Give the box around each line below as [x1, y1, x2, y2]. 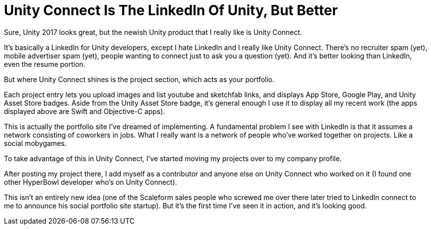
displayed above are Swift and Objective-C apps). [4, 107, 165, 115]
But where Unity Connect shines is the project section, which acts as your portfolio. [4, 75, 275, 84]
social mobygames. [4, 139, 67, 147]
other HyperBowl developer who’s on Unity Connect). [4, 177, 177, 186]
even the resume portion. [4, 59, 86, 68]
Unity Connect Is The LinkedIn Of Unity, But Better [4, 2, 338, 19]
